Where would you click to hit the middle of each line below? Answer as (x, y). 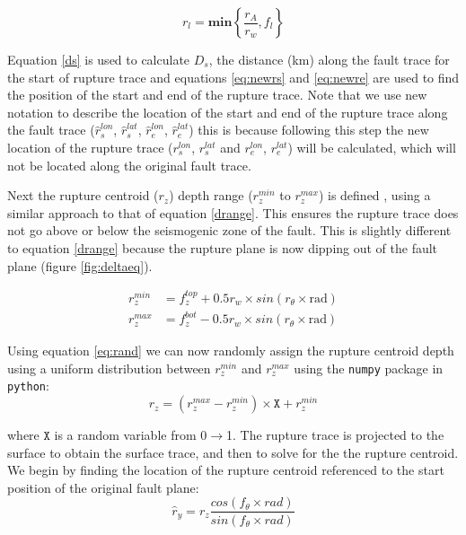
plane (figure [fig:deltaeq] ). (80, 265)
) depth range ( (211, 195)
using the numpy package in (369, 368)
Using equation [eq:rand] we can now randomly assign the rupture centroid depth (231, 351)
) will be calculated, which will (372, 147)
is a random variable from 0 (131, 435)
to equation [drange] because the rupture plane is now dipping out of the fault (223, 247)
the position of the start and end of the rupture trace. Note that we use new (217, 95)
